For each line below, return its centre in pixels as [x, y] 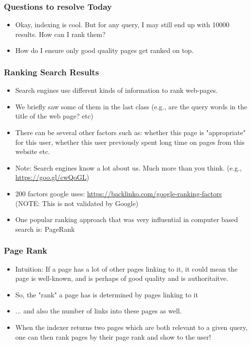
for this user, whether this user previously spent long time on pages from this [130, 142]
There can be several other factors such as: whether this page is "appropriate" [130, 132]
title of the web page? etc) [54, 116]
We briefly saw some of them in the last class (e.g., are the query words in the [131, 106]
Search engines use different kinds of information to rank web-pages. [117, 90]
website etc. [33, 151]
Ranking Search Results [52, 72]
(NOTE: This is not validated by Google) [77, 203]
